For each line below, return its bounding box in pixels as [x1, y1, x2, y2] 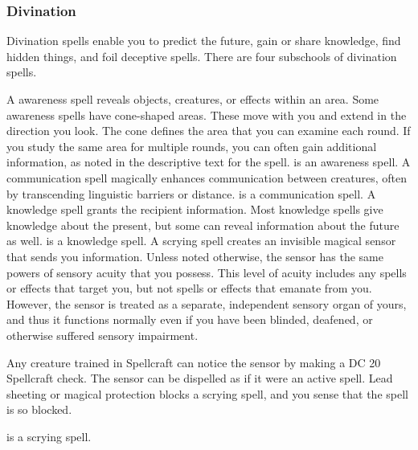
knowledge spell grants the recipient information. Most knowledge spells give [6, 201, 383, 218]
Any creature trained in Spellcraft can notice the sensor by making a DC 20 [6, 354, 381, 370]
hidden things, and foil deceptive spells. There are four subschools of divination [6, 47, 397, 64]
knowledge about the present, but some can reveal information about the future [6, 216, 400, 233]
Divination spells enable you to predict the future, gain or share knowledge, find [6, 32, 401, 49]
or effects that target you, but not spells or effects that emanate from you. [6, 280, 372, 297]
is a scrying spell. [6, 427, 92, 444]
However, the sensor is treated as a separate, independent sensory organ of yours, [6, 295, 407, 312]
